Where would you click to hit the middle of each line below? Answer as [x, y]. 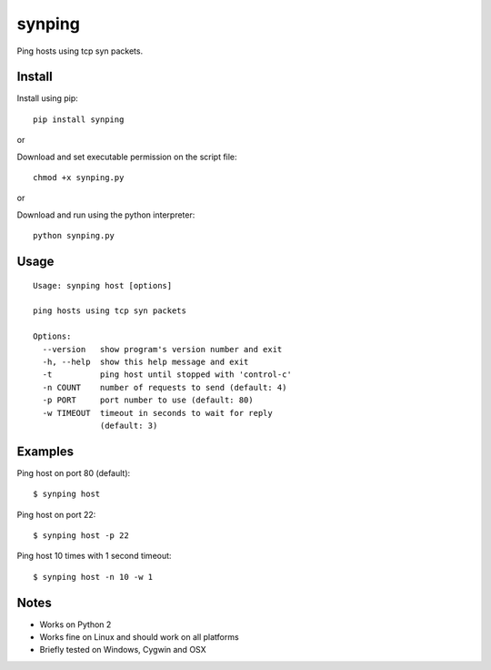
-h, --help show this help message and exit [145, 361]
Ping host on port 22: [56, 514]
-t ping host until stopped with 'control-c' [167, 375]
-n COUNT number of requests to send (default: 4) [165, 387]
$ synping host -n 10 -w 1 [93, 577]
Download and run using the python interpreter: [106, 215]
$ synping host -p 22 [81, 535]
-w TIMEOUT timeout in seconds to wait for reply [157, 413]
